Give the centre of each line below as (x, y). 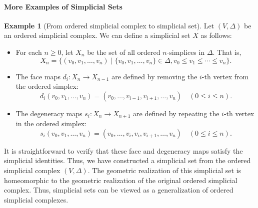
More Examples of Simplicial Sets (63, 6)
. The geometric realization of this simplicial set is (164, 170)
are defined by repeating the (176, 113)
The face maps (38, 76)
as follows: (216, 35)
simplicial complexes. (36, 199)
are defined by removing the (154, 76)
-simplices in (186, 52)
